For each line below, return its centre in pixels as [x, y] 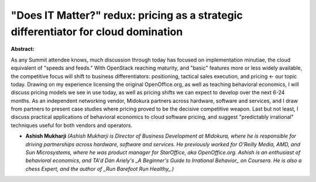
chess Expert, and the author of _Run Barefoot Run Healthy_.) [100, 169]
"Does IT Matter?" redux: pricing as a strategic [127, 15]
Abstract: [23, 49]
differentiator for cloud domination [97, 32]
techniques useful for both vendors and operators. [72, 125]
